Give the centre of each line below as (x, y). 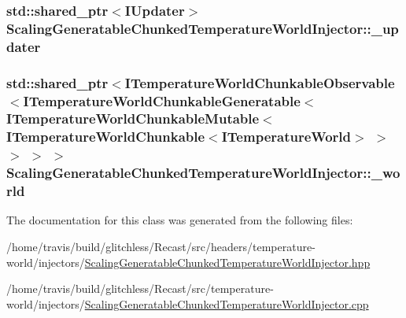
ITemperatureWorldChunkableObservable (260, 82)
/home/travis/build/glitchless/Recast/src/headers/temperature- (161, 247)
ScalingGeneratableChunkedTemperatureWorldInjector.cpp (227, 303)
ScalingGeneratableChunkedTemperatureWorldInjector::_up (203, 28)
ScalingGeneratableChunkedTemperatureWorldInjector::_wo (203, 173)
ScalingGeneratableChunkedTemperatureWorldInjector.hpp (227, 262)
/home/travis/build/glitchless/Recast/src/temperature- (140, 288)
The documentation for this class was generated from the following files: (180, 220)
